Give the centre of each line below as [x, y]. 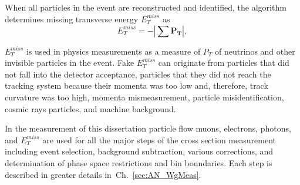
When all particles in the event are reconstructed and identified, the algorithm [146, 7]
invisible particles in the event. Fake [70, 63]
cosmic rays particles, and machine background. [90, 108]
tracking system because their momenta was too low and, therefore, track [136, 85]
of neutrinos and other [255, 51]
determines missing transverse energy [72, 18]
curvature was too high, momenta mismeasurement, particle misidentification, [144, 97]
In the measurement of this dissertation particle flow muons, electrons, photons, [148, 128]
